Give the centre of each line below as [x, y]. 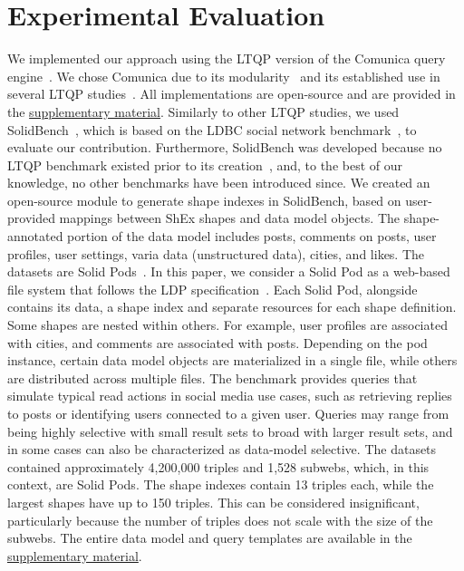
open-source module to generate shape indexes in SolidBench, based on [204, 200]
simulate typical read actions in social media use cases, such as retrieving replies [230, 396]
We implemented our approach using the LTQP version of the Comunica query [227, 58]
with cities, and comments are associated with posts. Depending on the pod [217, 342]
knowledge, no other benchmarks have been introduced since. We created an [219, 183]
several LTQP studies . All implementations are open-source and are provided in [232, 94]
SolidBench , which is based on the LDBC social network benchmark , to [212, 129]
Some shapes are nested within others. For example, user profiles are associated [227, 325]
